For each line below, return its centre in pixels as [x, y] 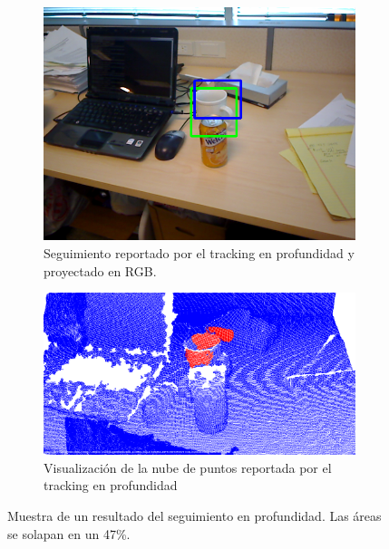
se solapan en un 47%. [69, 533]
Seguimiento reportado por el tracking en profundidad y [199, 252]
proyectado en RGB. [100, 270]
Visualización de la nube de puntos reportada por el [188, 467]
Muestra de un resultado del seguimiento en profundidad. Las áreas [194, 515]
